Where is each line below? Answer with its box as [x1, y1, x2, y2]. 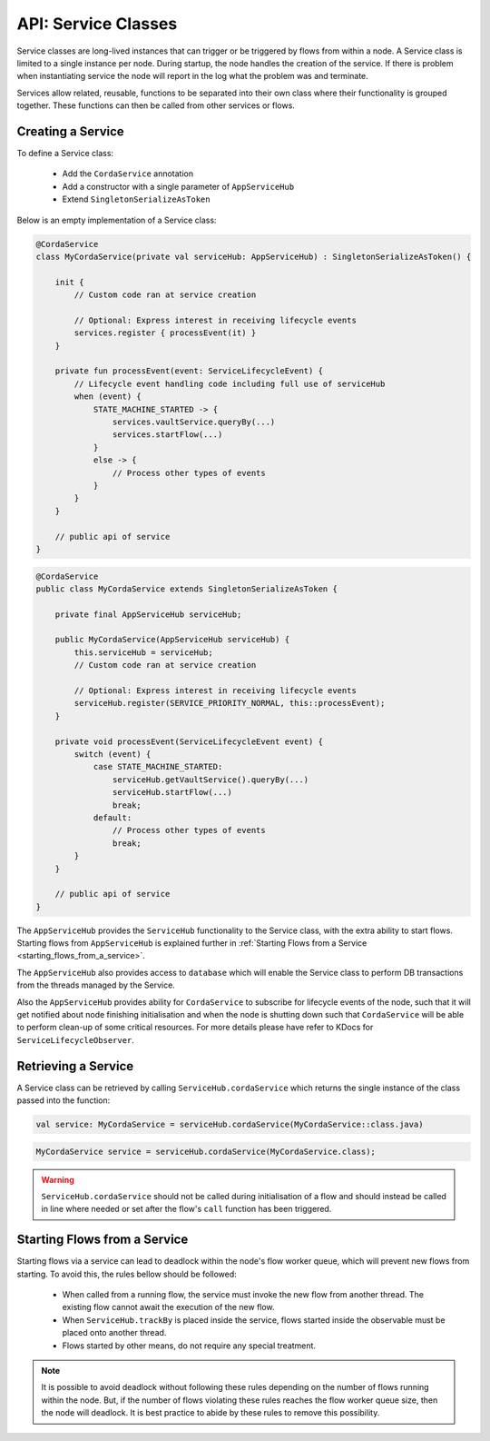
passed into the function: [16, 1095, 111, 1106]
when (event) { [73, 392, 142, 402]
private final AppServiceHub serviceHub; [54, 609, 242, 620]
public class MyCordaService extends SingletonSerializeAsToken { [35, 583, 338, 594]
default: [93, 812, 132, 822]
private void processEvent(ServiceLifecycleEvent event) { [54, 736, 324, 747]
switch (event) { [73, 749, 152, 759]
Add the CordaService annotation [62, 168, 194, 179]
